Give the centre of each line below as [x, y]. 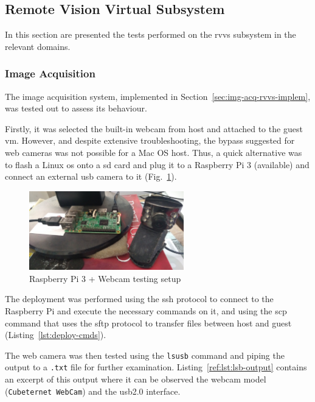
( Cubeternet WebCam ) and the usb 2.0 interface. [93, 391]
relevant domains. [38, 46]
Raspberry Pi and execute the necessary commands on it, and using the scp [146, 310]
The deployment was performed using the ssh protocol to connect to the [139, 299]
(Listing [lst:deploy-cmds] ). [56, 335]
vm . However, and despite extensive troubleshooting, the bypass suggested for [150, 140]
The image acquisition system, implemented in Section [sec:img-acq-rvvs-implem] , [158, 96]
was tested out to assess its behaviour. [76, 108]
